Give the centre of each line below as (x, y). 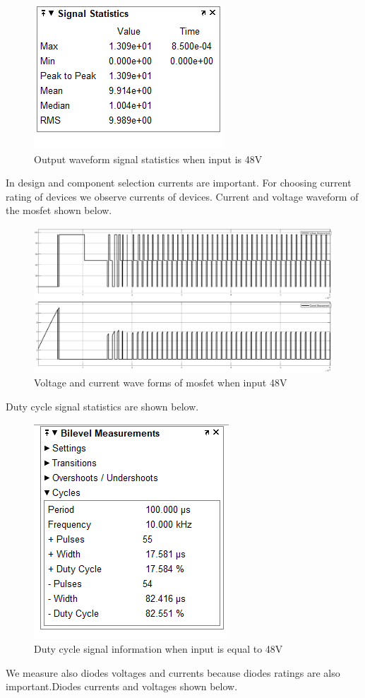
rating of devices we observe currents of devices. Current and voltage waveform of (182, 196)
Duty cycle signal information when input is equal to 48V (158, 649)
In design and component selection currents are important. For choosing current (179, 183)
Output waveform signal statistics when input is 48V (148, 159)
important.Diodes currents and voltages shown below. (122, 686)
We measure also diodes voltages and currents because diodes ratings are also (173, 672)
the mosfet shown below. (59, 210)
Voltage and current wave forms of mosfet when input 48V (161, 383)
